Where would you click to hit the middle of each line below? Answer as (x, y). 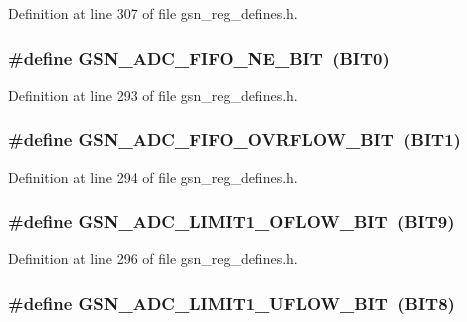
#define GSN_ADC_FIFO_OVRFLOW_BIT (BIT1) (234, 139)
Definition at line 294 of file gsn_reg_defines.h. (153, 176)
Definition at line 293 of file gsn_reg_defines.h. (153, 94)
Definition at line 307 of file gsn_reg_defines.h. (153, 13)
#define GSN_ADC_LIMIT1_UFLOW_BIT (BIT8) (231, 302)
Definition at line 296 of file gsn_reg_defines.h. (153, 258)
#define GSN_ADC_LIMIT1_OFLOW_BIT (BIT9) (231, 221)
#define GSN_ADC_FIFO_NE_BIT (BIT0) (199, 57)
